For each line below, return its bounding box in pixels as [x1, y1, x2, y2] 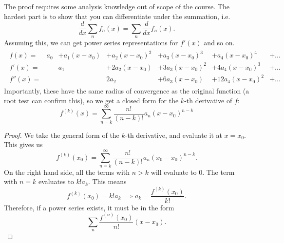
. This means [88, 176, 127, 187]
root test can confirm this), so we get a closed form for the [4, 95, 179, 105]
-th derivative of [184, 95, 232, 105]
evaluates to [38, 176, 74, 187]
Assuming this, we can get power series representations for [4, 37, 178, 48]
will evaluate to [151, 167, 197, 177]
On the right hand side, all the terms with [4, 167, 130, 177]
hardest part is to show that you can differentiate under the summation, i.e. [4, 11, 230, 21]
